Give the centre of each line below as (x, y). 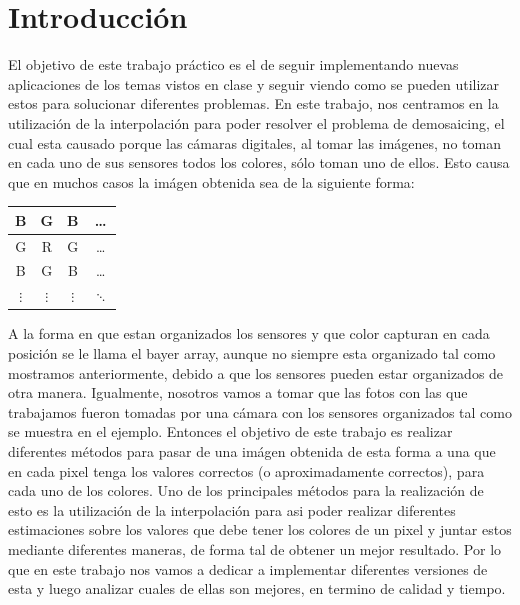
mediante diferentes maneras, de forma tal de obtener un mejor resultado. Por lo (255, 548)
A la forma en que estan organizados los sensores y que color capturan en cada (249, 333)
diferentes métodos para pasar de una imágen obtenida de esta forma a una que (252, 450)
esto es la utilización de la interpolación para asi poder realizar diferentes (232, 509)
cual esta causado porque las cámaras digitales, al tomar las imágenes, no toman (254, 142)
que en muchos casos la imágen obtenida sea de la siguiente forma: (211, 181)
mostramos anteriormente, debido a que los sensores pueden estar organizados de (256, 372)
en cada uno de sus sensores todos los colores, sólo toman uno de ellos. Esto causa (259, 162)
